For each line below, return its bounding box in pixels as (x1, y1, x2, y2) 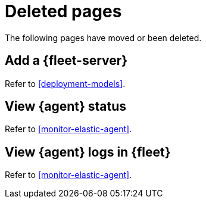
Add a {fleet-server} (5, 53, 128, 68)
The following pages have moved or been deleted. (5, 32, 202, 43)
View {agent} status (5, 99, 127, 114)
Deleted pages (5, 1, 122, 21)
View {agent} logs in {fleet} (5, 144, 171, 160)
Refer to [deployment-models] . (5, 78, 126, 89)
